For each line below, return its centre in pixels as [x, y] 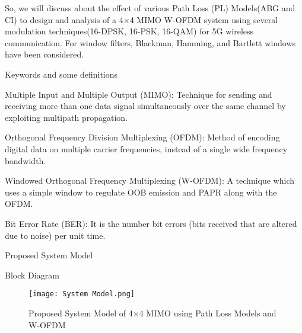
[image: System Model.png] [82, 294]
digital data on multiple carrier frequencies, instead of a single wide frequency [146, 148]
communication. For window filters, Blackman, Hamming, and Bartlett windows [150, 42]
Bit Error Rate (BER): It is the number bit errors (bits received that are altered [151, 223]
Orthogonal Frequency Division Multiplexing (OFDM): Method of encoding [142, 137]
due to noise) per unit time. [55, 235]
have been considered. [44, 54]
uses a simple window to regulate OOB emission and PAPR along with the [141, 192]
